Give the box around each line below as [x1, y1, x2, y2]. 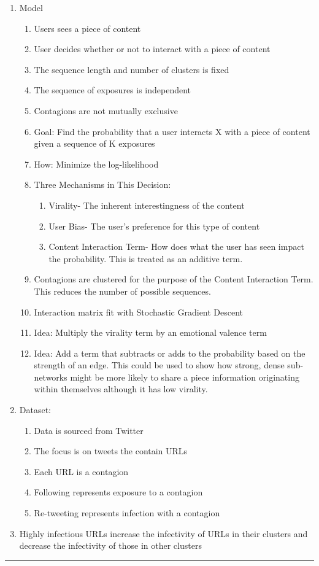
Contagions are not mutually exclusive [34, 104, 178, 117]
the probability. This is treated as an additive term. [48, 252, 243, 265]
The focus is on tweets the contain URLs [34, 444, 188, 457]
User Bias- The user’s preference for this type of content [48, 219, 260, 232]
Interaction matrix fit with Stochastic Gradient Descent [34, 305, 244, 318]
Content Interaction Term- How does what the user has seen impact [48, 240, 304, 253]
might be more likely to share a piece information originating [70, 370, 299, 383]
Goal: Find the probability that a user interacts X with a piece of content [34, 125, 310, 138]
